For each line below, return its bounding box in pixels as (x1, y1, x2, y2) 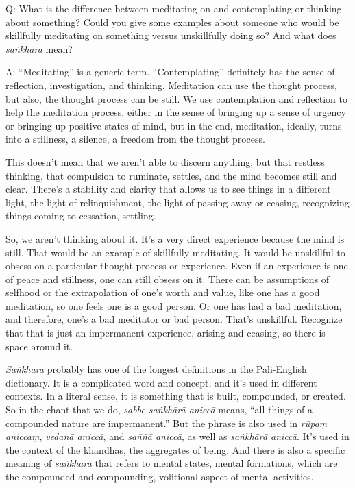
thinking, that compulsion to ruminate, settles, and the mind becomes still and (5, 168, 337, 182)
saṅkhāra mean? (5, 41, 73, 56)
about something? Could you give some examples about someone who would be (5, 14, 339, 29)
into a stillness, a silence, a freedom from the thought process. (5, 132, 265, 146)
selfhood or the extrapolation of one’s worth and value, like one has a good (5, 285, 320, 300)
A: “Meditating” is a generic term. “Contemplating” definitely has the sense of (5, 64, 335, 79)
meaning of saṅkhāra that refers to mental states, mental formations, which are (5, 456, 338, 470)
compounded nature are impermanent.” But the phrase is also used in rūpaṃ (5, 415, 328, 430)
